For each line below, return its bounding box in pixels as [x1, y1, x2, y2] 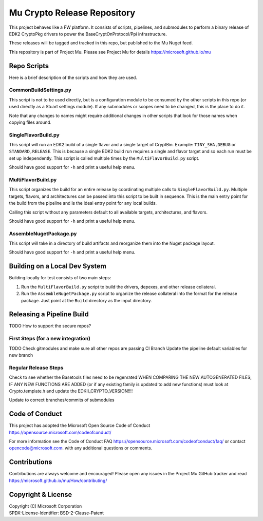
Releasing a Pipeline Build [9, 310, 89, 319]
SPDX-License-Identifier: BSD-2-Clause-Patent [9, 510, 104, 516]
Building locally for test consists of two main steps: [9, 275, 112, 281]
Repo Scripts [9, 61, 49, 70]
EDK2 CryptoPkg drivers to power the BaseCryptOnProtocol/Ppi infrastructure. [9, 31, 167, 37]
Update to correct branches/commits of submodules [9, 397, 114, 403]
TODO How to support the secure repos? [9, 323, 91, 329]
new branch [9, 352, 33, 358]
